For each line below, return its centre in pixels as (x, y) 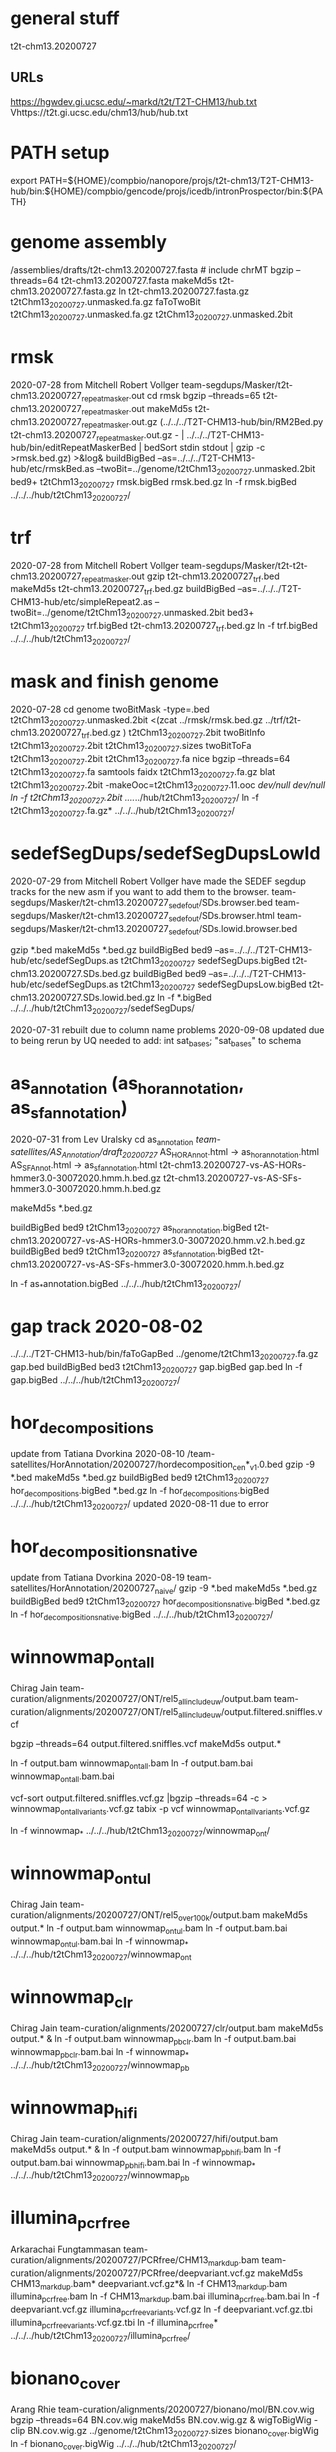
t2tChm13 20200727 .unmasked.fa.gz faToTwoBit (105, 302)
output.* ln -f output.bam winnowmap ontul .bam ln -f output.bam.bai (149, 1929)
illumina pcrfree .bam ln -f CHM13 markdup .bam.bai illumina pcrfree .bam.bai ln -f (165, 2297)
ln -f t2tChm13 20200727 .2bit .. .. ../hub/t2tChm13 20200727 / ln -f (135, 799)
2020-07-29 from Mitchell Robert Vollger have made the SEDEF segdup (158, 881)
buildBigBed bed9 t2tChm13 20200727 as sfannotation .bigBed (128, 1252)
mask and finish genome (115, 681)
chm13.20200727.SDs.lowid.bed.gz (83, 997)
